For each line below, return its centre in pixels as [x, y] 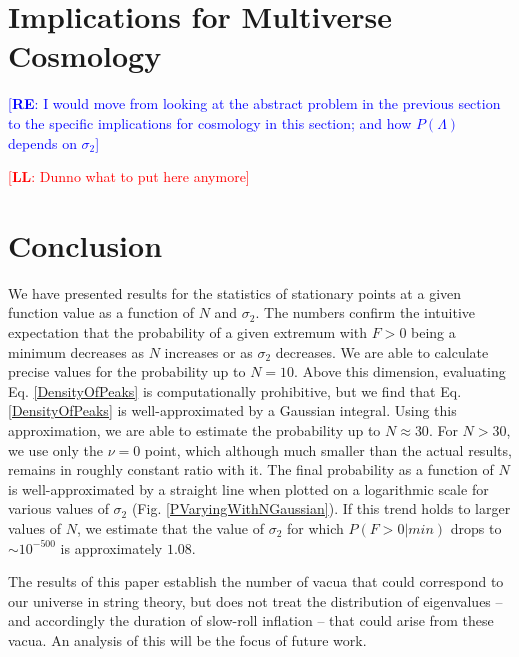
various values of [58, 508]
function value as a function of [101, 312]
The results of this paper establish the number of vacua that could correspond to [256, 581]
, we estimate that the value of [170, 527]
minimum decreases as [76, 351]
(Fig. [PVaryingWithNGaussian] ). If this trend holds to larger [321, 508]
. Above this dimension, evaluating [400, 371]
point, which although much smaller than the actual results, [328, 449]
